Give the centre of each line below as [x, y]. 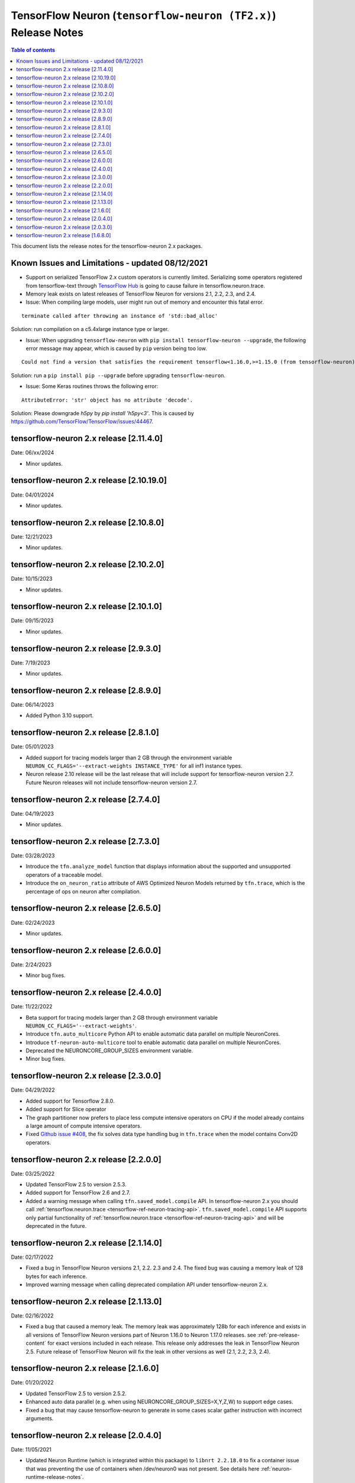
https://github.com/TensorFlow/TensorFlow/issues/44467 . [82, 422]
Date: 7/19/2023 [30, 663]
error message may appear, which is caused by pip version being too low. [116, 348]
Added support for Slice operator [66, 1109]
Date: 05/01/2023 [32, 747]
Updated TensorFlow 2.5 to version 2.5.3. [76, 1185]
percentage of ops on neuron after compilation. [83, 891]
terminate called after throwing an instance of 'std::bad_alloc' [120, 316]
